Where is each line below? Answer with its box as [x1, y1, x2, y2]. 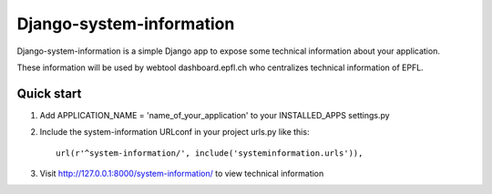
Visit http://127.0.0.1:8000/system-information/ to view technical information [39, 168, 324, 179]
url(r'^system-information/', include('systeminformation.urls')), [56, 148, 364, 158]
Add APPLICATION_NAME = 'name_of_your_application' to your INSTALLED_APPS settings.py [39, 109, 391, 120]
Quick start [16, 86, 82, 101]
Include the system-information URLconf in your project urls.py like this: [39, 127, 310, 138]
